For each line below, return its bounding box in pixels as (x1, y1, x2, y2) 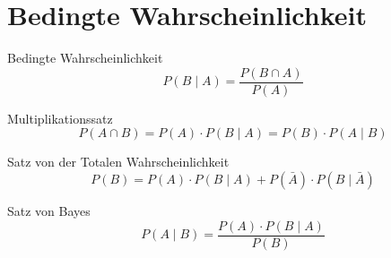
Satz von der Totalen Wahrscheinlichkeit (7, 152, 230, 171)
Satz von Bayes (7, 201, 91, 219)
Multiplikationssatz (7, 108, 113, 127)
